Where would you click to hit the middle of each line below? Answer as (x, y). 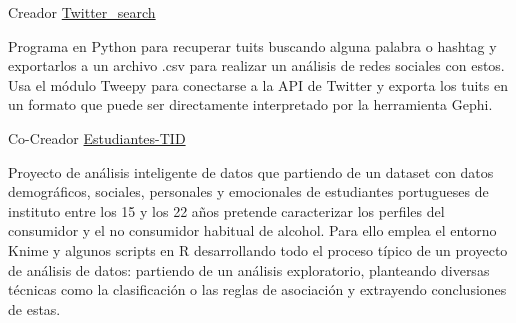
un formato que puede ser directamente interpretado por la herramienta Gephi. (250, 104)
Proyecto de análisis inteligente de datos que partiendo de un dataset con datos (251, 171)
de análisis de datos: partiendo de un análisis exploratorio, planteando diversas (249, 269)
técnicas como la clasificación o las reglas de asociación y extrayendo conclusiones (257, 289)
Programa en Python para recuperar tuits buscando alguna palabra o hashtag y (252, 45)
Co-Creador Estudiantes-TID (97, 137)
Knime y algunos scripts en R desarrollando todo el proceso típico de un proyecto (258, 249)
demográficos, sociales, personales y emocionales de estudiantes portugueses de (248, 191)
